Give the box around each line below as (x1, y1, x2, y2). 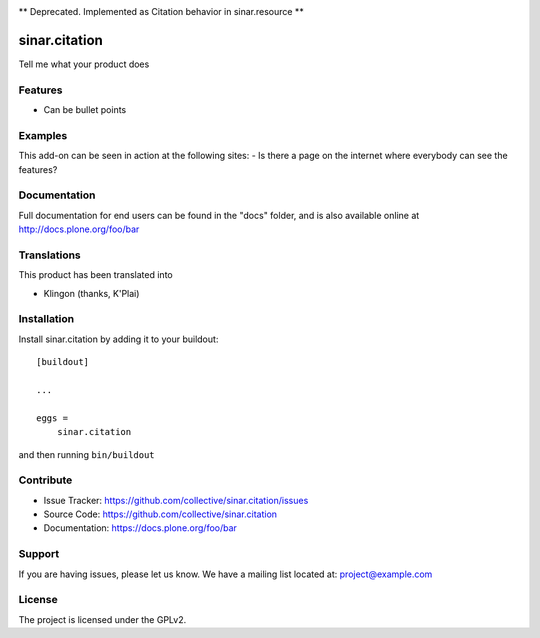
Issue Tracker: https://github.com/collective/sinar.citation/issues (43, 494, 309, 506)
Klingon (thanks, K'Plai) (43, 287, 140, 299)
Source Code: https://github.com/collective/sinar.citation (43, 508, 278, 520)
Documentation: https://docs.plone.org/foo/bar (43, 522, 237, 534)
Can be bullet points (43, 104, 127, 116)
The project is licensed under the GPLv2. (18, 613, 187, 625)
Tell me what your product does (18, 58, 150, 70)
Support (18, 547, 60, 561)
